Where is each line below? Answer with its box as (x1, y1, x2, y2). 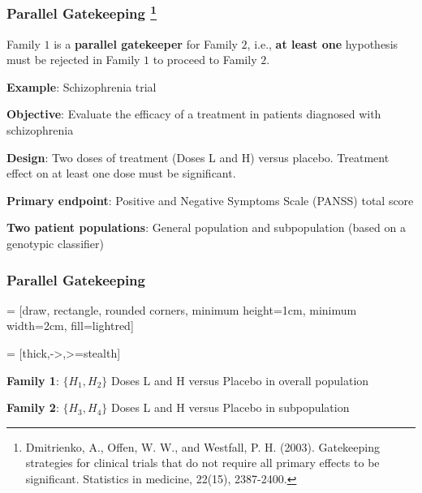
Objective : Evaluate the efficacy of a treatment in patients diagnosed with (6, 105, 381, 122)
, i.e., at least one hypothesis (247, 35, 398, 52)
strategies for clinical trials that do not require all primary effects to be (25, 454, 380, 471)
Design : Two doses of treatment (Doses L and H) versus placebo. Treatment (6, 148, 390, 165)
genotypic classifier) (6, 235, 104, 252)
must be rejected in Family (6, 51, 140, 68)
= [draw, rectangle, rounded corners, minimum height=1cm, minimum (6, 301, 357, 318)
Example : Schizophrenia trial (6, 78, 157, 95)
